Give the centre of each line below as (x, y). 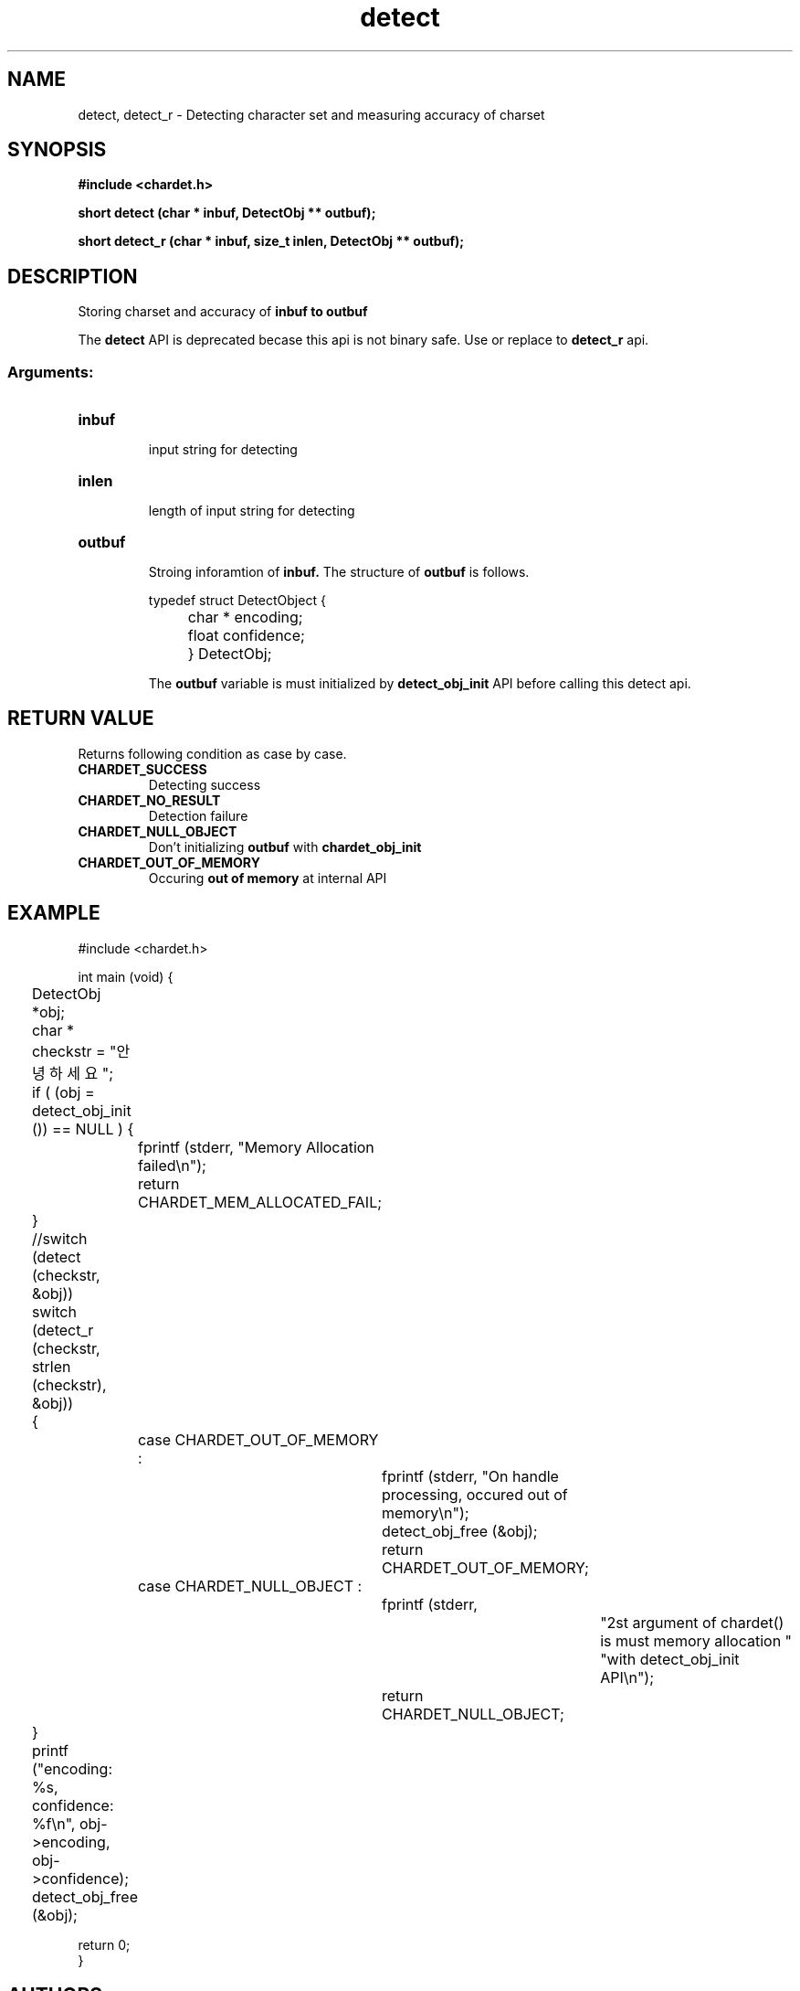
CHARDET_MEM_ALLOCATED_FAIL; (260, 1202)
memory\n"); (426, 1512)
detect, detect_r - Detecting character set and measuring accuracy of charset (311, 114)
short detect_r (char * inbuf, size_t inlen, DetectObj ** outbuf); (271, 241)
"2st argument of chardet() (692, 1622)
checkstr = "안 (81, 1051)
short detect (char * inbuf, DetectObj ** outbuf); (227, 213)
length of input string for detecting (252, 511)
